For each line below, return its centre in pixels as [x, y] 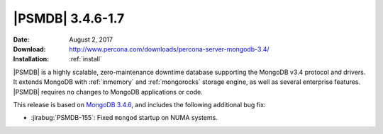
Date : [21, 39]
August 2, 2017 [91, 39]
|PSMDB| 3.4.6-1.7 [69, 18]
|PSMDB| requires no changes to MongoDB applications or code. [108, 92]
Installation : [31, 59]
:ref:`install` [85, 59]
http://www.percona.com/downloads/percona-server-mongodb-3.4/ [169, 49]
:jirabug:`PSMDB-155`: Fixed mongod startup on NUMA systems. [124, 118]
